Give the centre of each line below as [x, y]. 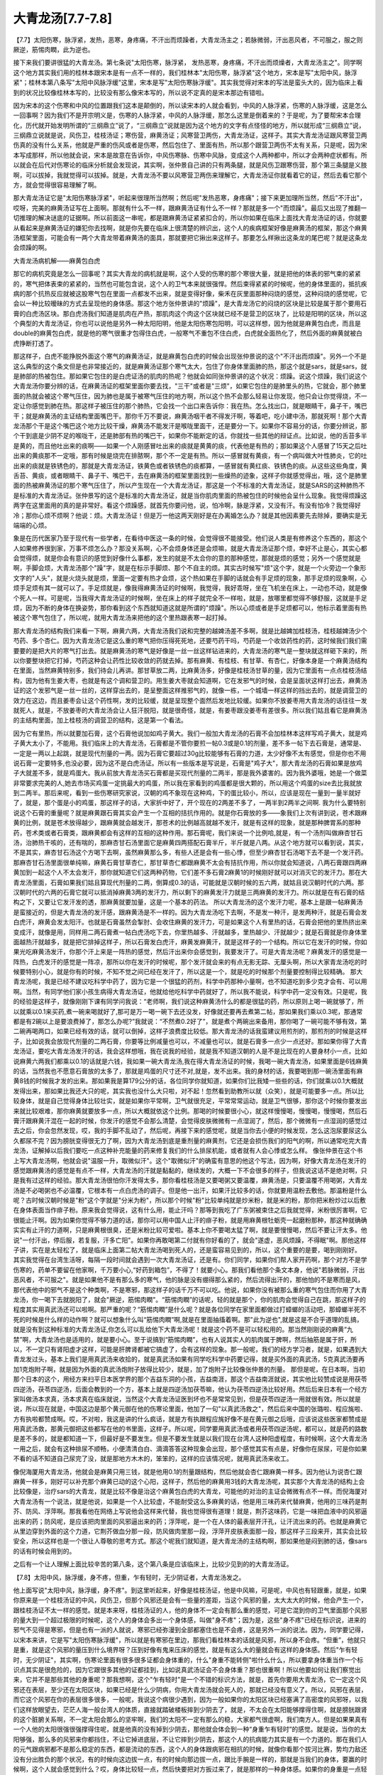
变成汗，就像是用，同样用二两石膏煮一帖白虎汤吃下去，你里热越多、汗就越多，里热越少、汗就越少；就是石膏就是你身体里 [190, 932]
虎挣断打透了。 [35, 343]
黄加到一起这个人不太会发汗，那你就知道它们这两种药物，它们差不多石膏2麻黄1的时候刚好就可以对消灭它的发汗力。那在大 [190, 873]
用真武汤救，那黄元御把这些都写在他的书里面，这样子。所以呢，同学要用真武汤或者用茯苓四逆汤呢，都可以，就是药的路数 [190, 1429]
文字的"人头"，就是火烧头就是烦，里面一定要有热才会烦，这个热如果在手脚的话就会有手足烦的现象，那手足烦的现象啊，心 [190, 578]
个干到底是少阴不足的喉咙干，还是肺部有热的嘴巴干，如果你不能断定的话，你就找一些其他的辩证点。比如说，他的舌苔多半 [190, 436]
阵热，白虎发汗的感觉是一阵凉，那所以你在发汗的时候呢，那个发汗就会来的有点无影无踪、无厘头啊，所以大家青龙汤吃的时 [190, 961]
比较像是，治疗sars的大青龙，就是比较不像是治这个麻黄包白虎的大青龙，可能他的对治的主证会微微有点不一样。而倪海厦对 [190, 1492]
